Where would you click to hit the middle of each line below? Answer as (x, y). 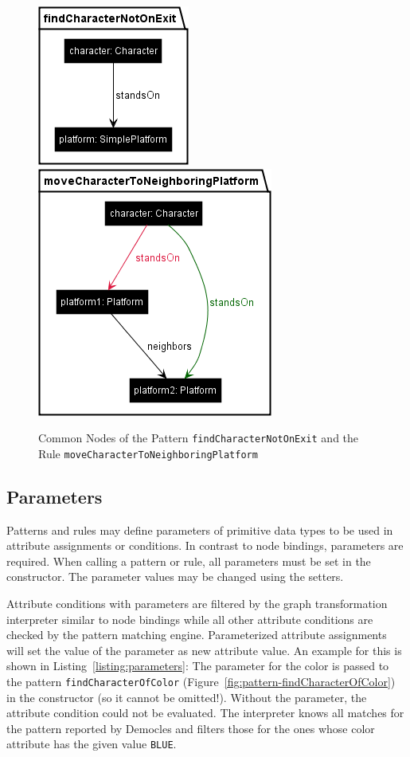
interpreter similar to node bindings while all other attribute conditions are (190, 619)
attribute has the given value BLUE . (92, 744)
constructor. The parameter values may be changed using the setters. (175, 577)
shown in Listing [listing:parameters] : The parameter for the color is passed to (198, 666)
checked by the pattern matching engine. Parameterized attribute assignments (197, 635)
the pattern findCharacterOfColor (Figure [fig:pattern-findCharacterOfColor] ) (201, 682)
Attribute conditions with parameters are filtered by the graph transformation (197, 604)
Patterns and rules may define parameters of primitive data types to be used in (200, 530)
